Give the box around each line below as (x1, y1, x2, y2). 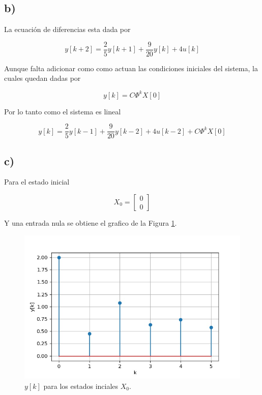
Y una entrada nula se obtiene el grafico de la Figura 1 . (4, 218, 177, 228)
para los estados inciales (43, 380, 119, 391)
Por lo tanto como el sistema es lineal (4, 106, 121, 116)
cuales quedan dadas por (4, 73, 81, 83)
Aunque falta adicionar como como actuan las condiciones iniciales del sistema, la (4, 63, 258, 73)
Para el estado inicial (4, 176, 70, 187)
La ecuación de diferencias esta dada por (4, 24, 131, 35)
